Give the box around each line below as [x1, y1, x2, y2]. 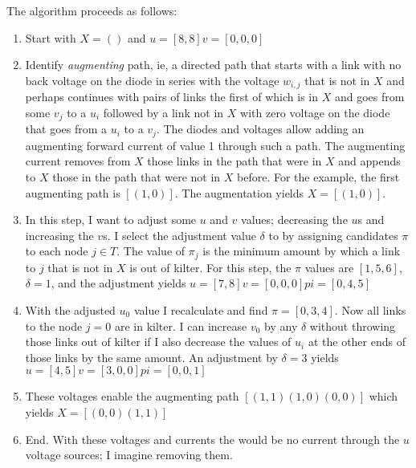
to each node [25, 242, 88, 259]
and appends [338, 153, 401, 169]
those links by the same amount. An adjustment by [25, 348, 278, 365]
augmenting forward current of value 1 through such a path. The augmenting [25, 136, 406, 153]
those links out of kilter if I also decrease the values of [25, 333, 292, 350]
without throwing [309, 317, 396, 334]
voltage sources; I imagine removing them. [25, 446, 233, 463]
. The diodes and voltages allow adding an [156, 120, 365, 137]
